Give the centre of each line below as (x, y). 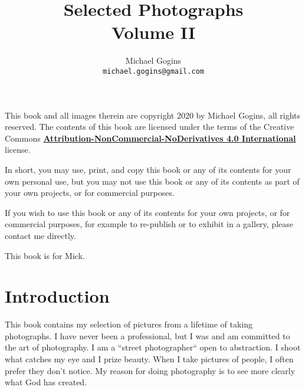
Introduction (57, 296)
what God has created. (46, 382)
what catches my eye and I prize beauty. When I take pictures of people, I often (149, 359)
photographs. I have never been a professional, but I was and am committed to (147, 335)
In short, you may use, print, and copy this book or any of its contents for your (148, 169)
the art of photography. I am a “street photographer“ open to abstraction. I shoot (153, 347)
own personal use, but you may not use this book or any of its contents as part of (152, 181)
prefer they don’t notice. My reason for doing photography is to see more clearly (150, 370)
